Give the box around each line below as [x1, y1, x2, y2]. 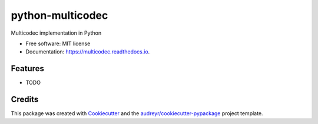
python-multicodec [11, 9, 108, 22]
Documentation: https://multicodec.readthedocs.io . [25, 48, 150, 55]
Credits [11, 95, 39, 105]
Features [11, 63, 44, 73]
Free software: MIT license [25, 40, 91, 47]
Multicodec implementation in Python [11, 29, 102, 36]
